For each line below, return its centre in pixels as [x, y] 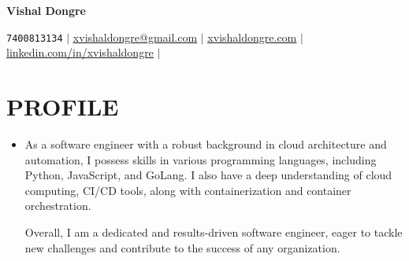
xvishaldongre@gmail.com [135, 37]
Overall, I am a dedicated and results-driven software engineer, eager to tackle [214, 232]
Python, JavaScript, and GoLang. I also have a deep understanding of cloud [208, 175]
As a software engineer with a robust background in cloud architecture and [206, 143]
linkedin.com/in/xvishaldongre [80, 52]
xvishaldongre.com [252, 37]
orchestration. [58, 206]
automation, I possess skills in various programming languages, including [201, 159]
